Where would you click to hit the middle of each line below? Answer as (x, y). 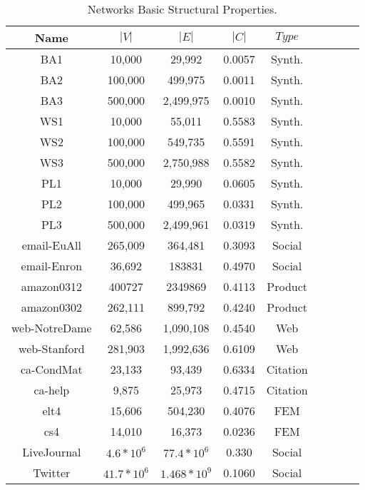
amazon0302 (52, 307)
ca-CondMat (52, 369)
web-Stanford (52, 348)
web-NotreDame (52, 328)
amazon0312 (52, 286)
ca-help (52, 390)
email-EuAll (52, 245)
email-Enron (52, 266)
